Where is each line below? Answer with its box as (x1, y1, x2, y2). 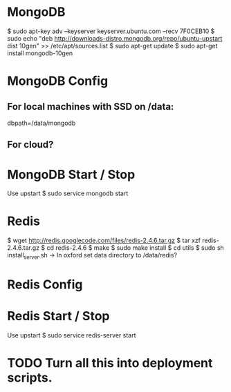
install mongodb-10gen (7, 49, 73, 57)
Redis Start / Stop (7, 308, 110, 324)
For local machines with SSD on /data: (7, 101, 174, 112)
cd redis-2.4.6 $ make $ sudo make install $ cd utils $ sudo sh (46, 244, 225, 252)
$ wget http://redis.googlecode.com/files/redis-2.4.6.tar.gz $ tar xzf (7, 236, 201, 245)
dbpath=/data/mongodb (7, 119, 76, 127)
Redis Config (7, 277, 83, 293)
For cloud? (7, 139, 54, 150)
